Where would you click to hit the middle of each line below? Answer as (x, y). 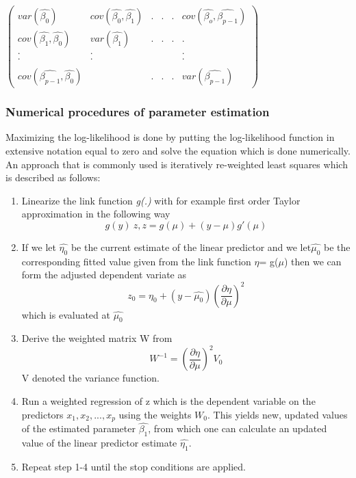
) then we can (313, 261)
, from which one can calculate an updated (238, 428)
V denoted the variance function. (90, 378)
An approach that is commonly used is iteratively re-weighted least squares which (177, 164)
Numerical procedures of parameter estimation (138, 112)
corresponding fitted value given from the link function (136, 261)
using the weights (155, 414)
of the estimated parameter (78, 428)
